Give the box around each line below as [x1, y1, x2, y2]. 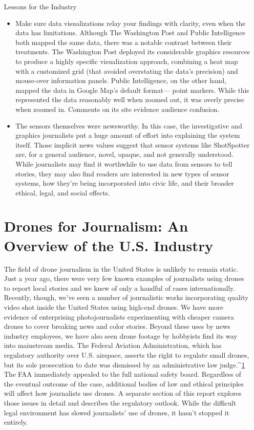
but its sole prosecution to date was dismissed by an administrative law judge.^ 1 [4, 359, 245, 369]
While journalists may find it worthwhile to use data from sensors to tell [15, 158, 233, 169]
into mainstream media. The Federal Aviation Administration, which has [4, 340, 222, 350]
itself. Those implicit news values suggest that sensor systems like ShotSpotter [15, 139, 250, 150]
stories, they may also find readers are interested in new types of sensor [15, 168, 229, 178]
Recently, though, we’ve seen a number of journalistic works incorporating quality [4, 292, 249, 302]
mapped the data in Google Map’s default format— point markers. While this [15, 85, 249, 95]
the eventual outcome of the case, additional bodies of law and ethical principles [4, 378, 244, 388]
